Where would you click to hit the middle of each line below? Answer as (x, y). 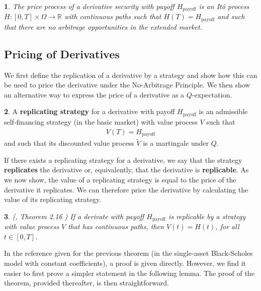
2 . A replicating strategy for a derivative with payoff (90, 111)
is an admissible (223, 111)
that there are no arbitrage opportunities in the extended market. (103, 26)
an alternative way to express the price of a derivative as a (94, 94)
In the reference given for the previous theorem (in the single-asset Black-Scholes (128, 253)
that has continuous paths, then (116, 226)
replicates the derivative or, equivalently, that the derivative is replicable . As (126, 170)
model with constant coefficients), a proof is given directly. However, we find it (125, 263)
